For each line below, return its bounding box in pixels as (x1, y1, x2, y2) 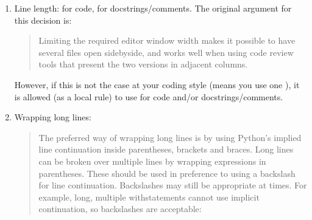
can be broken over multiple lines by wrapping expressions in (38, 154, 266, 167)
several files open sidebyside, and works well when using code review (38, 46, 294, 58)
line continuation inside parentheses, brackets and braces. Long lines (38, 143, 294, 156)
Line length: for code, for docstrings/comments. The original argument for (14, 2, 292, 14)
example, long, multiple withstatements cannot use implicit (38, 190, 260, 203)
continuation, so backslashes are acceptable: (38, 202, 202, 215)
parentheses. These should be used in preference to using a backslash (38, 167, 296, 179)
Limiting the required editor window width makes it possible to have (38, 34, 296, 47)
